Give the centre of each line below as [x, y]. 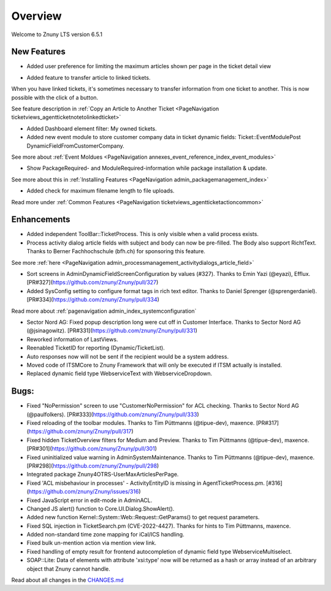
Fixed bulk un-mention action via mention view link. [91, 543]
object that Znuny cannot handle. [68, 569]
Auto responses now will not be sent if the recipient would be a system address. [128, 356]
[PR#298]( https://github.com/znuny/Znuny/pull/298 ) [93, 465]
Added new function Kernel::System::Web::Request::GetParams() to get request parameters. [143, 517]
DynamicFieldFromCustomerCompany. [76, 146]
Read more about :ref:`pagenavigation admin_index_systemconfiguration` [104, 311]
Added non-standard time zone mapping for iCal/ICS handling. [105, 535]
